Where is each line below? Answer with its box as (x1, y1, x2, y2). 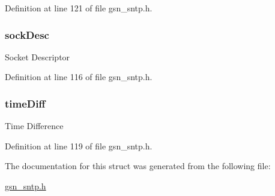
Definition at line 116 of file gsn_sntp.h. (5, 71, 153, 83)
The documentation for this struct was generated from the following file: (5, 160, 271, 172)
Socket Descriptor (5, 50, 70, 63)
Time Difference (5, 120, 64, 132)
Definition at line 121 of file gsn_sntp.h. (5, 2, 153, 14)
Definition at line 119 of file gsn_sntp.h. (5, 139, 153, 152)
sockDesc (5, 27, 49, 42)
